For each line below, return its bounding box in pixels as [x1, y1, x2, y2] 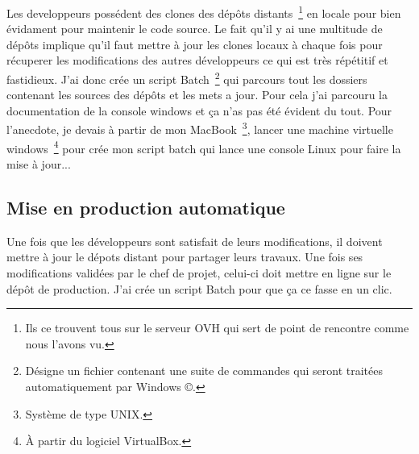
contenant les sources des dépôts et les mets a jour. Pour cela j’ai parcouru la [6, 86, 388, 103]
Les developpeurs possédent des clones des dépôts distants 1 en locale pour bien [6, 2, 401, 21]
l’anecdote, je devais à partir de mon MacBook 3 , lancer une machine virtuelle [6, 119, 393, 138]
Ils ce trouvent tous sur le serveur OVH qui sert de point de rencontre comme [25, 319, 409, 336]
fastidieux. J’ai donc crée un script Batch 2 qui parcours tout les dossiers [6, 69, 367, 87]
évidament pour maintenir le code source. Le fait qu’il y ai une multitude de [6, 20, 383, 37]
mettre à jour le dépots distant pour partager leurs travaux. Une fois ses [6, 248, 363, 265]
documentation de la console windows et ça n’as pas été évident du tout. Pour [6, 102, 392, 119]
